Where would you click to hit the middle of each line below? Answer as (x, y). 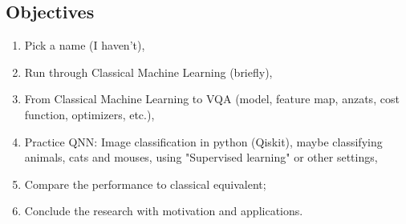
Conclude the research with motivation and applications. (164, 211)
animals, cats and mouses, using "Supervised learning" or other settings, (201, 157)
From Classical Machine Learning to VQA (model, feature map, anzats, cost (212, 99)
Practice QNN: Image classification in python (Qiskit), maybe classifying (203, 141)
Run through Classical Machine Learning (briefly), (148, 72)
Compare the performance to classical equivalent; (145, 184)
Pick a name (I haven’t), (85, 45)
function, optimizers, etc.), (89, 114)
